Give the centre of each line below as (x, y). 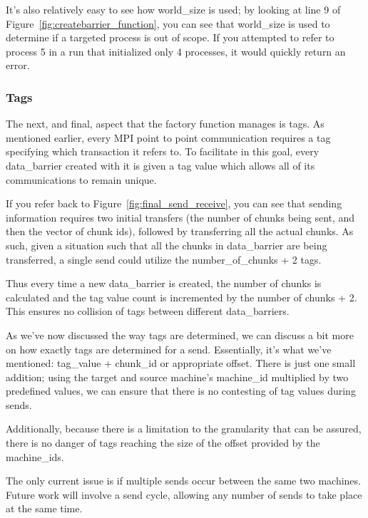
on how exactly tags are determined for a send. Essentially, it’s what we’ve (169, 349)
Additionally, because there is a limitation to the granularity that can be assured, (184, 429)
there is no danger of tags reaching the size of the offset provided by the (163, 443)
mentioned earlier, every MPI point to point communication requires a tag (168, 137)
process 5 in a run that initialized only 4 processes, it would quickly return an (176, 51)
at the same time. (44, 508)
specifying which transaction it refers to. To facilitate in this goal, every (163, 151)
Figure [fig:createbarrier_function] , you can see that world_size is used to (168, 23)
